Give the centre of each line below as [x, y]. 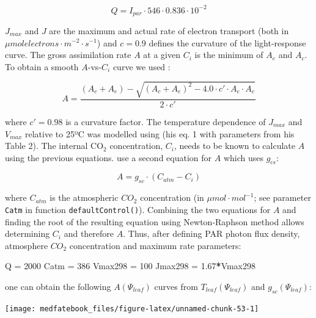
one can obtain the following [58, 286]
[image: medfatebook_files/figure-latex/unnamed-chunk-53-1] [132, 309]
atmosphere [27, 245]
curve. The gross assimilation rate [68, 55]
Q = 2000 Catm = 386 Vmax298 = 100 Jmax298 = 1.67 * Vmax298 [130, 266]
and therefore [89, 233]
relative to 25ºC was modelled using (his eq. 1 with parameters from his [160, 133]
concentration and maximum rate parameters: [155, 245]
